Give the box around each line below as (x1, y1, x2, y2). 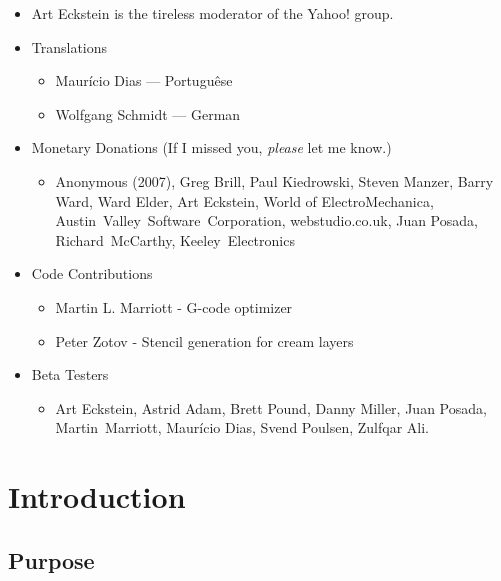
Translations (31, 36, 108, 57)
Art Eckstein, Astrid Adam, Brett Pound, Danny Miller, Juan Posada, (55, 397, 487, 418)
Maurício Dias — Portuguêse (55, 70, 233, 91)
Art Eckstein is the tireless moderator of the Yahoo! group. (31, 3, 394, 23)
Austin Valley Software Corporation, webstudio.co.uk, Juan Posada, (55, 210, 478, 231)
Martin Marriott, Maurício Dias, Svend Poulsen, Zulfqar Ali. (55, 417, 429, 438)
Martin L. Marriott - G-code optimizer (55, 296, 293, 317)
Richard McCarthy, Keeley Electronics (55, 229, 295, 250)
